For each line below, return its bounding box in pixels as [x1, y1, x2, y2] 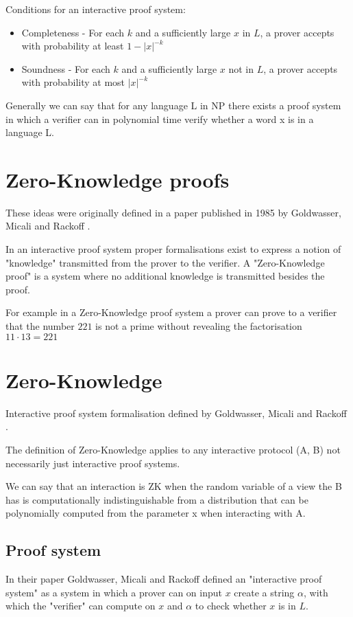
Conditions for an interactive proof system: [5, 2, 186, 16]
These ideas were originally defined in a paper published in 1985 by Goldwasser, [5, 205, 341, 219]
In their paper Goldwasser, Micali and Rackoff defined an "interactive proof [5, 572, 322, 586]
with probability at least [21, 38, 124, 53]
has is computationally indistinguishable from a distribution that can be [5, 492, 308, 506]
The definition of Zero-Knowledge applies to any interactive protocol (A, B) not [5, 442, 341, 456]
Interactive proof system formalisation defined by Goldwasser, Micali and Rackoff [5, 405, 347, 420]
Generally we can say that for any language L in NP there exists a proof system [5, 98, 341, 112]
